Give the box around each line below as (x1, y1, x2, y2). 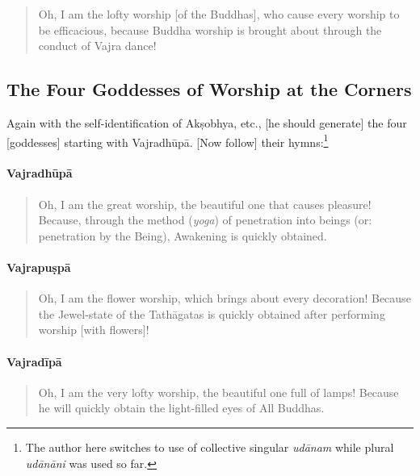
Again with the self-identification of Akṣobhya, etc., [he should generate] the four (6, 114, 407, 131)
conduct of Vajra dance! (38, 37, 157, 54)
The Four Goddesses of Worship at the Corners (6, 77, 412, 102)
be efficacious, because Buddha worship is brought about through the (38, 21, 382, 38)
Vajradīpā (6, 353, 62, 370)
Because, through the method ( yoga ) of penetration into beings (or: (38, 211, 372, 228)
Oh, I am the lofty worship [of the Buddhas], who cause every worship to (38, 6, 400, 22)
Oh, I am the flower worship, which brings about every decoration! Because (38, 290, 411, 307)
